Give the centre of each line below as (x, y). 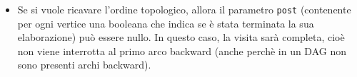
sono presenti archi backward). (84, 65)
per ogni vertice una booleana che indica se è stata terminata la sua (166, 23)
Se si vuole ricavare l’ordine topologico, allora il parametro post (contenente (184, 9)
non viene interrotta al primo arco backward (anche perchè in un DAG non (182, 51)
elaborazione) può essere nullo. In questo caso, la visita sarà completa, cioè (181, 37)
